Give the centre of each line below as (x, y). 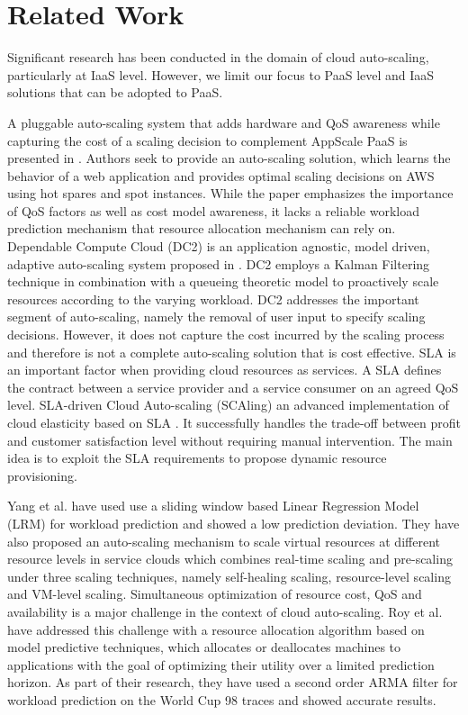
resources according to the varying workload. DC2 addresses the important (213, 299)
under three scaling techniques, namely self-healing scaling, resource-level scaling (229, 576)
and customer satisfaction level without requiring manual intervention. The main (230, 440)
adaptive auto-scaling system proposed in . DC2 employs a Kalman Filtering (219, 263)
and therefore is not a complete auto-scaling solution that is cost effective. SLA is (232, 352)
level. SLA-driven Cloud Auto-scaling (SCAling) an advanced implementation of (228, 405)
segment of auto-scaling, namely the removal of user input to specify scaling (216, 317)
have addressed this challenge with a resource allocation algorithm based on (216, 629)
